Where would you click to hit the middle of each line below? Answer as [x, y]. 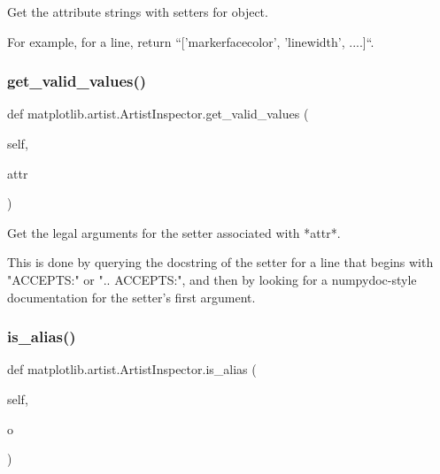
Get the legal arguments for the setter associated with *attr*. [174, 232]
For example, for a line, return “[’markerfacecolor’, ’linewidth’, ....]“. [191, 41]
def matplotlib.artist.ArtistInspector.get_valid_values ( [158, 114]
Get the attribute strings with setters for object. [138, 11]
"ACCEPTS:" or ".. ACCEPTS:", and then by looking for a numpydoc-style [212, 279]
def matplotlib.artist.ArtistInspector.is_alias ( [132, 369]
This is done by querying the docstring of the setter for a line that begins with [220, 262]
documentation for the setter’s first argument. [131, 297]
